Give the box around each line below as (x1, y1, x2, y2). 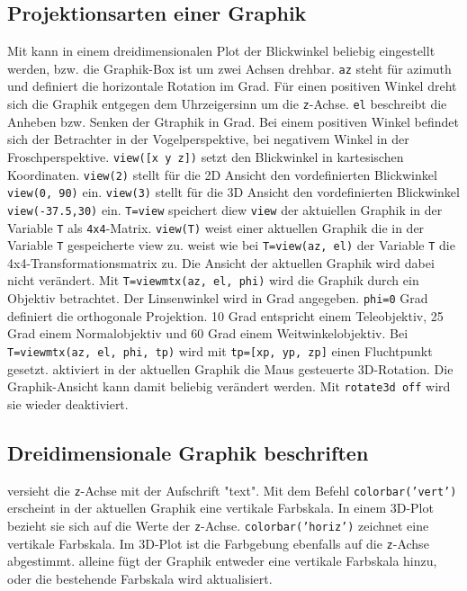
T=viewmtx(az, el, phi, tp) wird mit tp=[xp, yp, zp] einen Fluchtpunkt (7, 341, 433, 360)
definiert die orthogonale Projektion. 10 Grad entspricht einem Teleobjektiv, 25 (7, 306, 444, 325)
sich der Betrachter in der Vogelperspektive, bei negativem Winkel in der (7, 130, 409, 148)
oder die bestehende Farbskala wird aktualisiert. (7, 569, 273, 587)
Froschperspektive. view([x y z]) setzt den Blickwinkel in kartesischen (7, 147, 404, 166)
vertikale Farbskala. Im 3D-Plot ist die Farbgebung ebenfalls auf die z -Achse (7, 533, 429, 552)
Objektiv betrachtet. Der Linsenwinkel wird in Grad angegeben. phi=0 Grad (7, 289, 428, 308)
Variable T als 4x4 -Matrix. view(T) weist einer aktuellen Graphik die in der (7, 218, 425, 237)
